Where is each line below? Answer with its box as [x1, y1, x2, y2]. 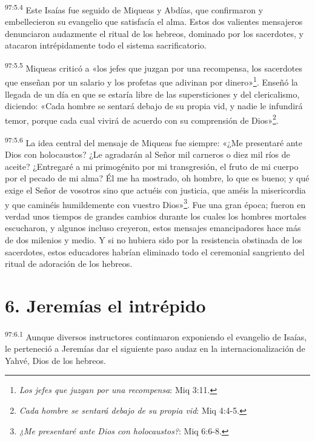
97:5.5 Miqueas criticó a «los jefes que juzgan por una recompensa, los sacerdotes [5, 60, 302, 74]
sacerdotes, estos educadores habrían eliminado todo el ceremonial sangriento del [5, 245, 305, 258]
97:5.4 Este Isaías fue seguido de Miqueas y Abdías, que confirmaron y [5, 2, 264, 16]
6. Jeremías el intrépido [5, 293, 206, 317]
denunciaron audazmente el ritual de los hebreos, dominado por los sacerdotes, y [5, 27, 303, 39]
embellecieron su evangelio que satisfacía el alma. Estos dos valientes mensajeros [5, 15, 303, 28]
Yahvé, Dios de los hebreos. [5, 354, 106, 366]
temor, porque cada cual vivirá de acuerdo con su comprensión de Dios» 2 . [5, 112, 279, 126]
